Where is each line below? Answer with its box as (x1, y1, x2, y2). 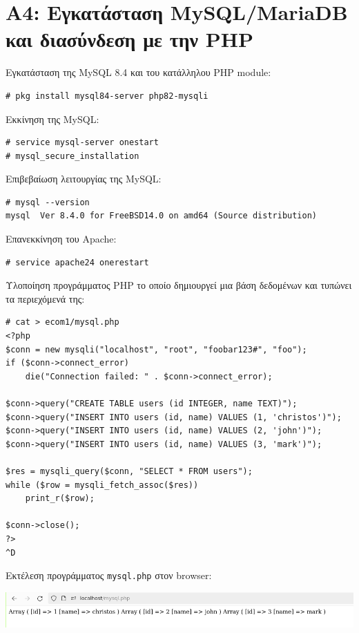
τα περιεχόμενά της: (6, 291, 85, 305)
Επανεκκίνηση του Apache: (6, 232, 117, 246)
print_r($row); (25, 493, 95, 504)
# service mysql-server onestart (6, 138, 159, 148)
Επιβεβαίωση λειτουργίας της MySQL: (6, 171, 162, 186)
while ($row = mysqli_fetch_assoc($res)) (6, 480, 199, 490)
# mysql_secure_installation (6, 151, 139, 161)
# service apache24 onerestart (6, 257, 149, 267)
